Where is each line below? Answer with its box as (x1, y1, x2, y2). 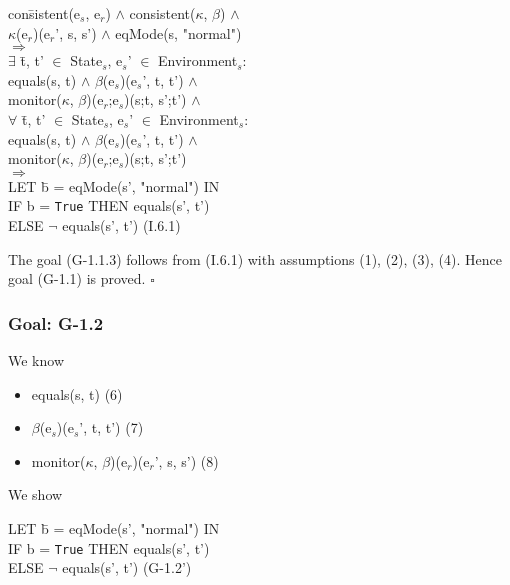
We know (8, 350, 64, 370)
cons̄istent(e (8, 3, 81, 23)
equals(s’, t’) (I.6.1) (62, 215, 181, 235)
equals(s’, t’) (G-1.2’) (62, 557, 192, 578)
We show (8, 484, 63, 505)
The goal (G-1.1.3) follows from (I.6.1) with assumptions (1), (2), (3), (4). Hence (8, 248, 502, 269)
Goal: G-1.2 (8, 310, 104, 335)
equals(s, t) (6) (31, 383, 123, 404)
